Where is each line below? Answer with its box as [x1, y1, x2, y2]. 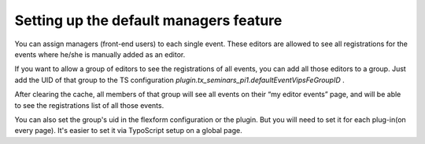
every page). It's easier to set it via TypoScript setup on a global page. [14, 126, 243, 135]
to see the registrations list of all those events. [14, 100, 164, 110]
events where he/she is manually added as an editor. [14, 49, 186, 59]
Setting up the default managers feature [14, 12, 283, 29]
